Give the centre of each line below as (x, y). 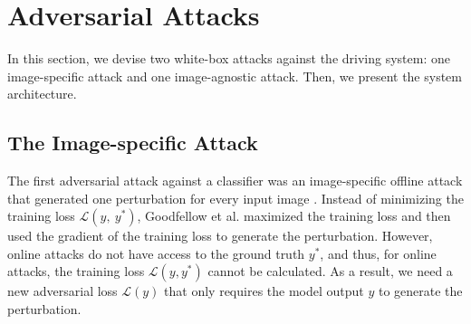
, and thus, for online (378, 253)
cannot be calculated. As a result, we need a (330, 271)
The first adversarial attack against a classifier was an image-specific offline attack (235, 181)
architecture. (42, 94)
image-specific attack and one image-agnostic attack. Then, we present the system (235, 76)
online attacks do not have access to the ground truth (156, 253)
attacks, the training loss (76, 271)
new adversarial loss (62, 291)
